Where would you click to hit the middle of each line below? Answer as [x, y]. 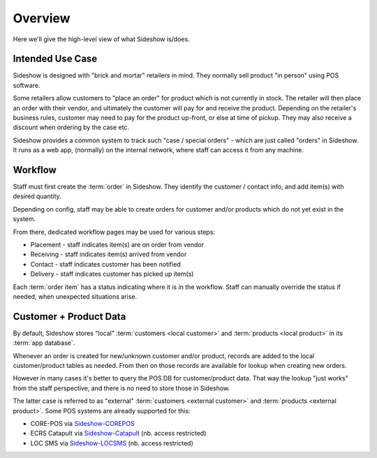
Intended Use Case [55, 59]
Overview [42, 18]
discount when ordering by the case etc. [71, 127]
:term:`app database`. [44, 343]
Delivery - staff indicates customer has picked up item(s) [112, 274]
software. [27, 85]
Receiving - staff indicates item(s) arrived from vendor [109, 254]
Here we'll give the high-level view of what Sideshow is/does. [101, 39]
